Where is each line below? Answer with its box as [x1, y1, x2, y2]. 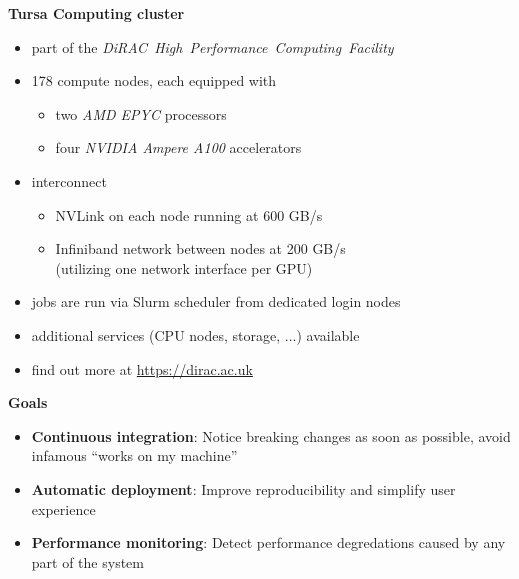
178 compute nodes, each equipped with [31, 70, 277, 91]
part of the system [31, 551, 144, 572]
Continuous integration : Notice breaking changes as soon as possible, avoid [31, 425, 511, 446]
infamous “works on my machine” [31, 445, 238, 466]
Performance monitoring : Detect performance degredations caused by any [31, 532, 506, 553]
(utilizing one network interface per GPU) [55, 257, 313, 278]
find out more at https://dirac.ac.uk [31, 358, 253, 379]
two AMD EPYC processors [55, 103, 227, 124]
